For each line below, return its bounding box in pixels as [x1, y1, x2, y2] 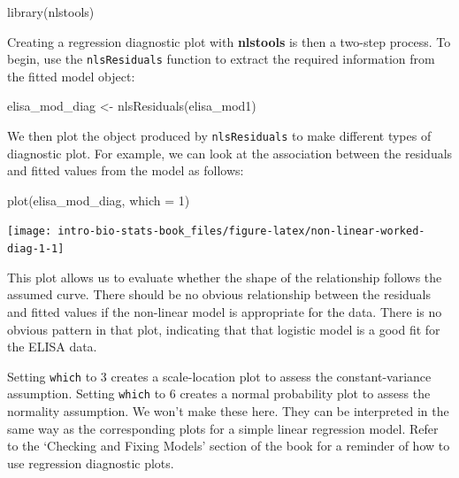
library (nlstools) [7, 3, 95, 20]
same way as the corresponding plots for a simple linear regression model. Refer [7, 419, 439, 437]
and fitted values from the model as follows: [7, 161, 244, 180]
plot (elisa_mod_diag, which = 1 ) [7, 190, 190, 209]
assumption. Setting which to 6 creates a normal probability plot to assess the [7, 384, 431, 403]
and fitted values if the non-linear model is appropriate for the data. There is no [7, 302, 442, 320]
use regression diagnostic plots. [7, 453, 174, 472]
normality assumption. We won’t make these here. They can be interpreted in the [7, 402, 449, 420]
